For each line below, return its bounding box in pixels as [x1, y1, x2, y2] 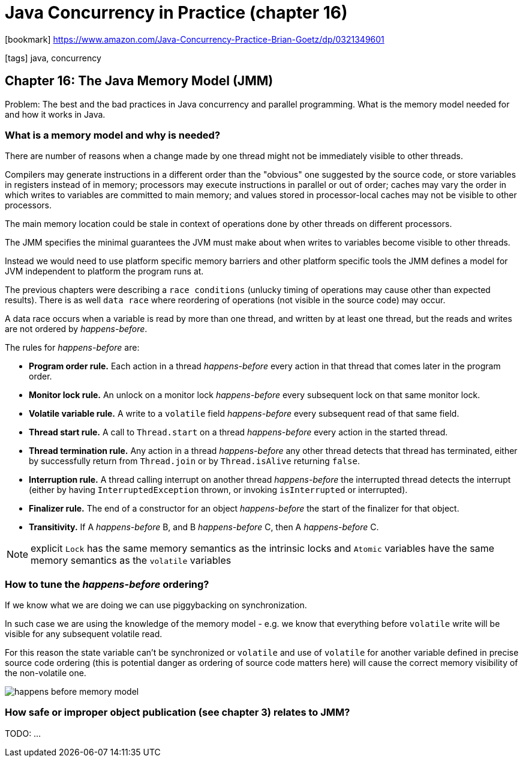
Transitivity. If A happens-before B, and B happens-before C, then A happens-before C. [29, 522, 379, 533]
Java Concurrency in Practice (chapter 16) [5, 2, 348, 23]
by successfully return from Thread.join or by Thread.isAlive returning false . [29, 456, 360, 467]
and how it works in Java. [5, 109, 106, 119]
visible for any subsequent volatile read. [5, 629, 163, 640]
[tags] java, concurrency [5, 52, 101, 63]
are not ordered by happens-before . [5, 324, 148, 334]
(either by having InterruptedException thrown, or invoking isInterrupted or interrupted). [29, 485, 408, 495]
